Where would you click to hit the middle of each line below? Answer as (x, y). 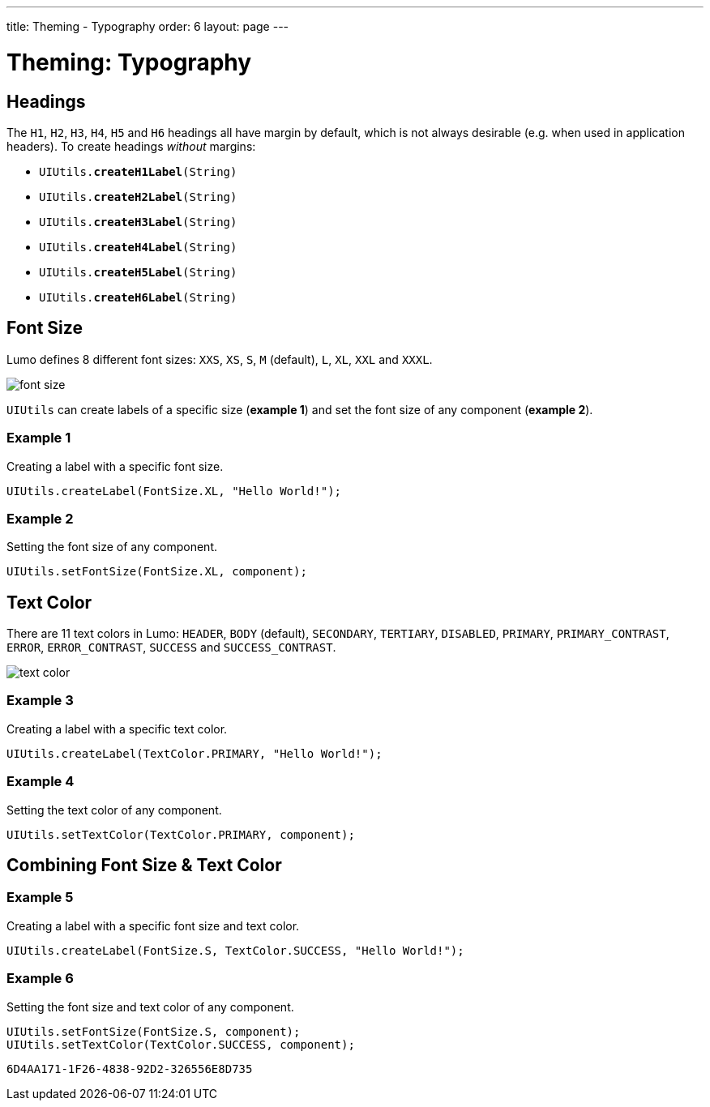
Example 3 (40, 701)
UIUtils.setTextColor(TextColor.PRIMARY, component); (181, 834)
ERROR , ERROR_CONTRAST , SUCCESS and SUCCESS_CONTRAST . (171, 648)
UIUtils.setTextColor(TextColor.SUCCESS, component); (181, 1044)
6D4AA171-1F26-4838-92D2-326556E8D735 (130, 1069)
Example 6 (40, 979)
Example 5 (40, 898)
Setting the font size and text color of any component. (150, 1007)
